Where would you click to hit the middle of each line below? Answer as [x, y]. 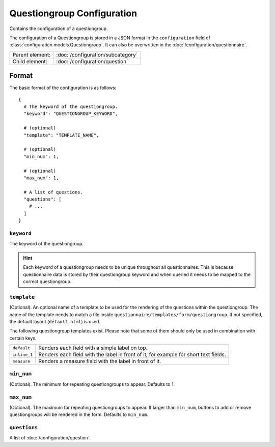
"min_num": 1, [41, 156]
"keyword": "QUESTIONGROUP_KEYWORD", [71, 114]
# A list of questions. [53, 192]
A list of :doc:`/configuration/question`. [50, 438]
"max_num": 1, [41, 178]
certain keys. [23, 338]
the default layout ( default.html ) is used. [55, 321]
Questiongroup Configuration [73, 13]
